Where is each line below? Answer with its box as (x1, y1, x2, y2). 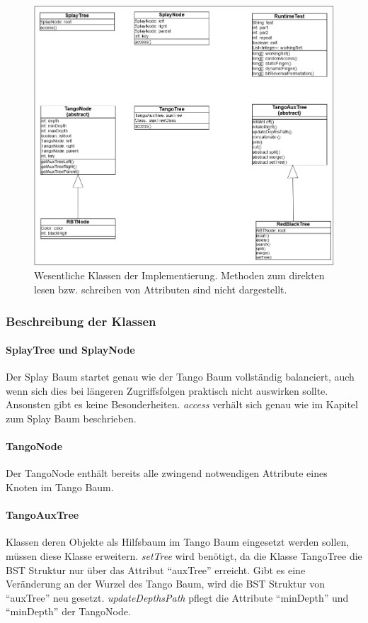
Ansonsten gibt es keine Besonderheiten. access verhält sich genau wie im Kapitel (6, 397, 358, 412)
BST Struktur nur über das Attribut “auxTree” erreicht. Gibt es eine (6, 562, 306, 577)
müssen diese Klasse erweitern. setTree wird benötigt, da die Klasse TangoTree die (6, 549, 362, 563)
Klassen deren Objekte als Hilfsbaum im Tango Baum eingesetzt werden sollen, (6, 534, 350, 549)
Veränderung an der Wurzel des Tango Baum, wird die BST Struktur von (6, 576, 326, 591)
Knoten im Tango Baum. (6, 480, 114, 495)
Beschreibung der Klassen (6, 312, 156, 330)
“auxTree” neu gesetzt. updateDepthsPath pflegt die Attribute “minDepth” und (6, 590, 349, 605)
